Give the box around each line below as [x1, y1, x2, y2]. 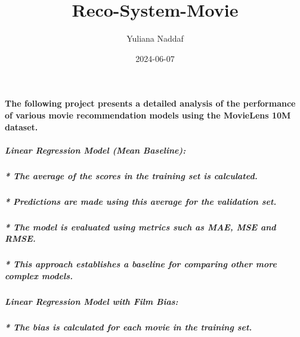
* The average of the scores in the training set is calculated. [5, 169, 258, 182]
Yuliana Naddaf [126, 32, 184, 45]
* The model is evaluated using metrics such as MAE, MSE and [5, 220, 276, 233]
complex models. [5, 269, 73, 282]
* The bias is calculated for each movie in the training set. [5, 320, 252, 333]
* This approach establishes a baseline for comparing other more [5, 258, 277, 270]
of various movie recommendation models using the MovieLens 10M [5, 108, 291, 121]
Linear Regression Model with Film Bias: [5, 295, 178, 307]
